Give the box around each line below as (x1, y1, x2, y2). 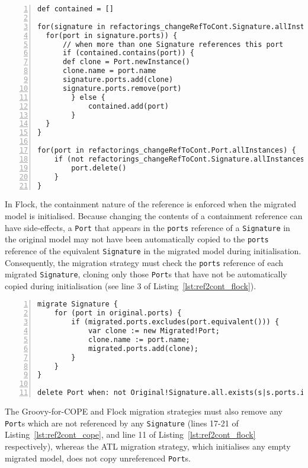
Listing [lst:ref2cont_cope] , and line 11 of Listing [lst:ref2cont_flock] (5, 428, 256, 441)
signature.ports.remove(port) (62, 84, 182, 93)
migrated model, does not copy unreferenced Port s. (5, 451, 191, 464)
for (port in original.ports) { (54, 309, 182, 318)
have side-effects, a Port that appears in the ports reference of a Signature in (5, 221, 290, 233)
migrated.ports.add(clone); (88, 344, 199, 353)
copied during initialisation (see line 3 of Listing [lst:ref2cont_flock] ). (5, 279, 256, 292)
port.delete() (71, 163, 127, 172)
